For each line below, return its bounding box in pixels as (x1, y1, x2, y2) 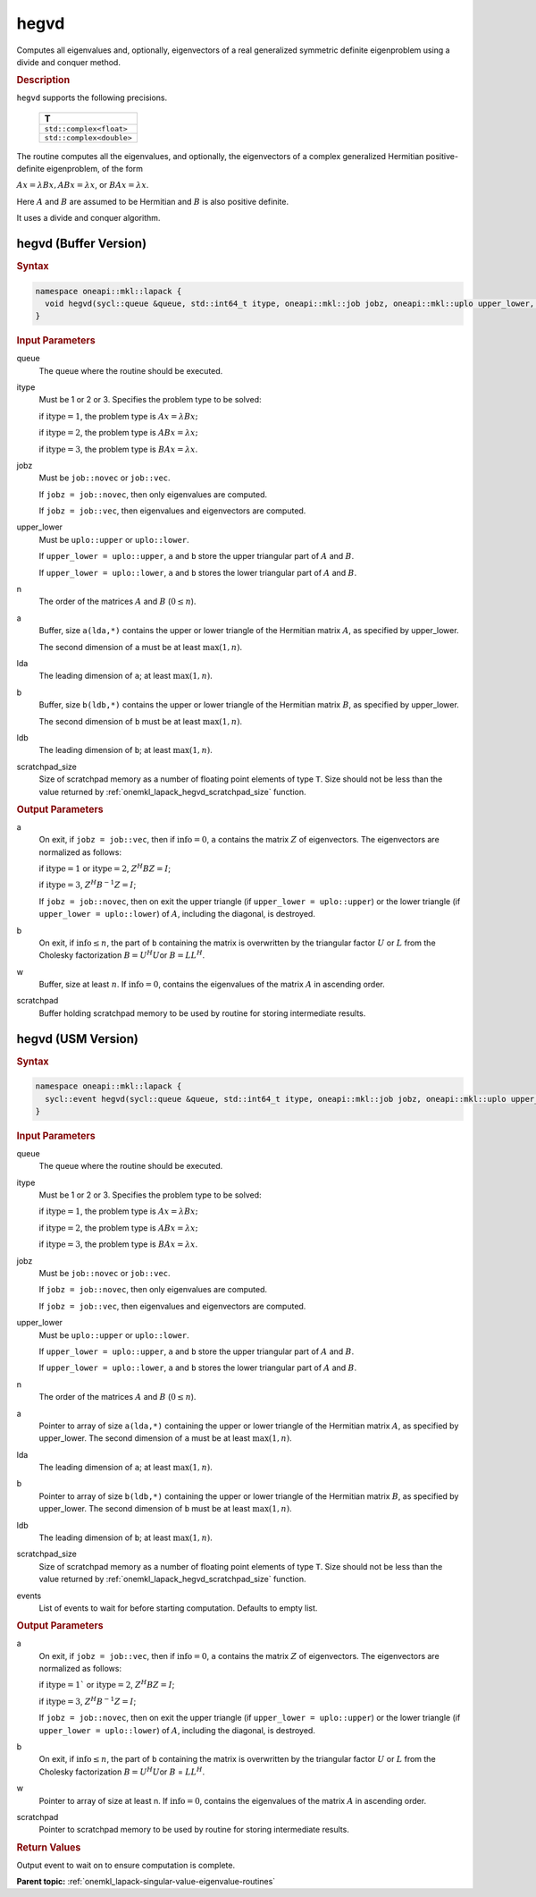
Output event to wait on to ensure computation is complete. (16, 1859, 236, 1870)
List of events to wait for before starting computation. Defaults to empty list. (38, 1602, 318, 1613)
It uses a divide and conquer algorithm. (16, 213, 161, 224)
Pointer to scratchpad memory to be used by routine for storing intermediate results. (38, 1825, 350, 1835)
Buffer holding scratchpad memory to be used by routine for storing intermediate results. (38, 1007, 366, 1019)
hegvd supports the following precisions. (16, 92, 168, 103)
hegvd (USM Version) (16, 1031, 138, 1046)
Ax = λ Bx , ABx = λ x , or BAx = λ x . (16, 180, 149, 191)
